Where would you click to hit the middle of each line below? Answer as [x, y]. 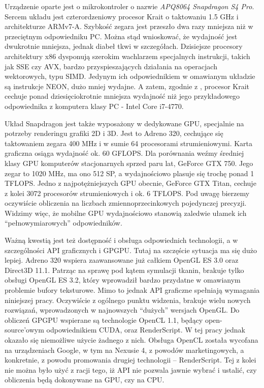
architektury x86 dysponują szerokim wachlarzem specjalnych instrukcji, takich [127, 56]
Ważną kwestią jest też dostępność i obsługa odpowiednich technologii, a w [121, 240]
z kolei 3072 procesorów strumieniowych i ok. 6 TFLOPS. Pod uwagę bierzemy [127, 193]
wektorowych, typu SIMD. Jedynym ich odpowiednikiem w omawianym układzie [130, 76]
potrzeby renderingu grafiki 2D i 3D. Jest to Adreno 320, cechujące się [114, 133]
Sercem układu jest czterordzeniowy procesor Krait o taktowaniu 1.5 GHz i [122, 16]
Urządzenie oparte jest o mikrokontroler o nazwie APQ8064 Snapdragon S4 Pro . [129, 6]
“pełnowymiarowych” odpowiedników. [63, 223]
